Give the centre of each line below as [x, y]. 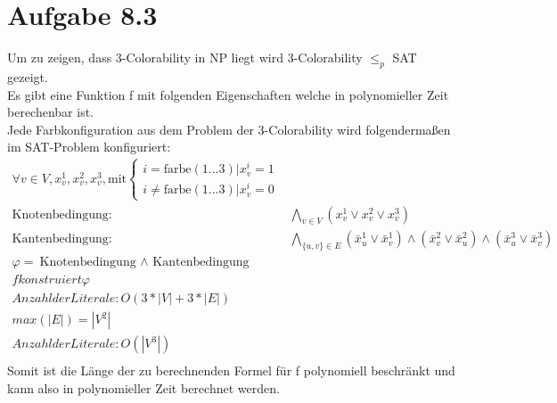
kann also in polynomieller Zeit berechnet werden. [143, 388]
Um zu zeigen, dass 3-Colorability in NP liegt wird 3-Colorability [185, 58]
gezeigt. [28, 76]
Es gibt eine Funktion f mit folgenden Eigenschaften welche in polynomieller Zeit [228, 94]
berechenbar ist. [50, 112]
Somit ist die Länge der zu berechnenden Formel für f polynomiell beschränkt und [231, 370]
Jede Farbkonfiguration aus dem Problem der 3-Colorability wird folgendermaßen [229, 129]
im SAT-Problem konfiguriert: [89, 147]
